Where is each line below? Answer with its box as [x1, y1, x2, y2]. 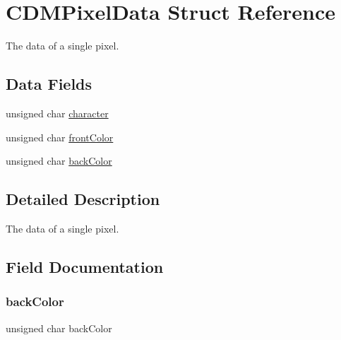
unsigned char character [6, 105, 109, 120]
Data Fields [6, 73, 92, 95]
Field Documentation [6, 255, 164, 277]
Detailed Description [6, 188, 160, 210]
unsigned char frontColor [6, 129, 114, 144]
